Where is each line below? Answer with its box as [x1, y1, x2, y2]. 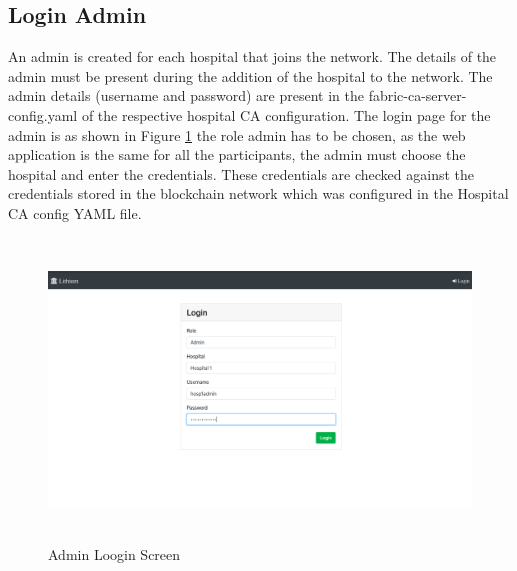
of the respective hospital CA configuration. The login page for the [81, 104, 491, 125]
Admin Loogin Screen [48, 543, 181, 564]
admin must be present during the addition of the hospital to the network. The [8, 65, 493, 86]
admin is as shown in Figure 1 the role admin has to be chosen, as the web [8, 124, 466, 145]
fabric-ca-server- [368, 85, 467, 106]
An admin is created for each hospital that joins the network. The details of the [8, 46, 497, 67]
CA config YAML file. [8, 202, 142, 223]
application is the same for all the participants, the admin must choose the [8, 144, 466, 165]
